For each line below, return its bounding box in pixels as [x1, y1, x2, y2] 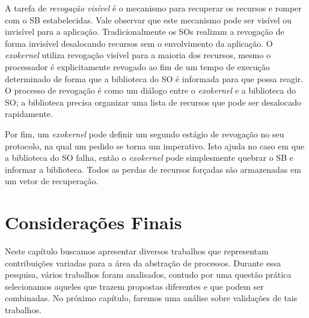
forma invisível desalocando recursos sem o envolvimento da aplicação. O [5, 37, 273, 49]
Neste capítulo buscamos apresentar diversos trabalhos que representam [5, 245, 269, 257]
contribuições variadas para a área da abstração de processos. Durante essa [5, 256, 281, 269]
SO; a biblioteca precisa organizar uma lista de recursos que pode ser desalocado [5, 95, 302, 108]
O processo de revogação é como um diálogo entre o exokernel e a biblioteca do [5, 84, 296, 97]
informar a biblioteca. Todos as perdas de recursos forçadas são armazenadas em [5, 163, 301, 175]
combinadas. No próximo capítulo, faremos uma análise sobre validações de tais [5, 292, 298, 304]
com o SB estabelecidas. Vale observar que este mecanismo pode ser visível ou [5, 13, 292, 26]
